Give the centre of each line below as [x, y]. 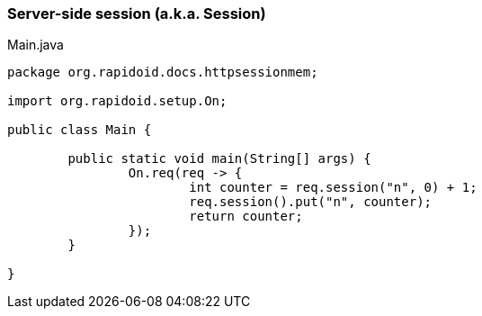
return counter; [246, 217]
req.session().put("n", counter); [311, 202]
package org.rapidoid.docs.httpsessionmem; [163, 72]
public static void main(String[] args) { [219, 159]
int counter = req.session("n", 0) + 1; [333, 188]
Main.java [36, 45]
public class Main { [80, 130]
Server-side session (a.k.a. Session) [137, 14]
